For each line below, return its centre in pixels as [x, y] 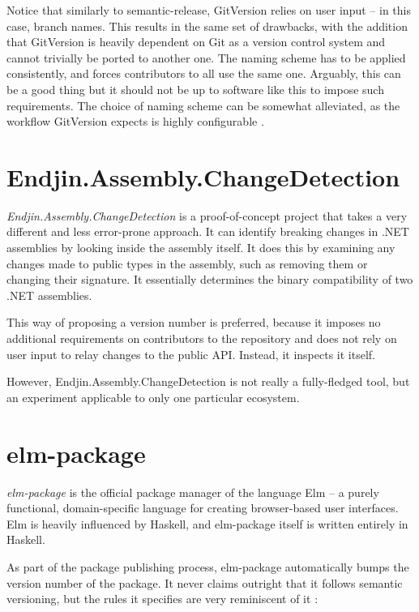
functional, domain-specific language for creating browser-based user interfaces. [203, 508]
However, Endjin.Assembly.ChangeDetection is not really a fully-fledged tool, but [208, 381]
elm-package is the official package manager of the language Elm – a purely [193, 492]
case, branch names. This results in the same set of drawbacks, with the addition [207, 26]
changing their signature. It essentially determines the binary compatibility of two [210, 279]
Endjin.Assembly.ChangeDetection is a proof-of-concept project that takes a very [207, 215]
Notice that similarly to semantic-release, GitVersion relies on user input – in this [209, 10]
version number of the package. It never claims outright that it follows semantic [205, 582]
